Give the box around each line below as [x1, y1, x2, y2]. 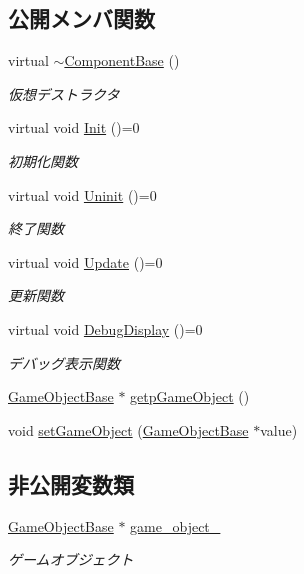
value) [260, 419, 298, 440]
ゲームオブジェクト [8, 549, 134, 570]
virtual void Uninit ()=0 [8, 184, 157, 205]
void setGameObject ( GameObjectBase [8, 419, 249, 440]
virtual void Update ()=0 [8, 251, 163, 272]
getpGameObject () [130, 386, 250, 407]
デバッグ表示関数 [8, 352, 120, 373]
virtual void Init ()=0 [8, 117, 140, 138]
